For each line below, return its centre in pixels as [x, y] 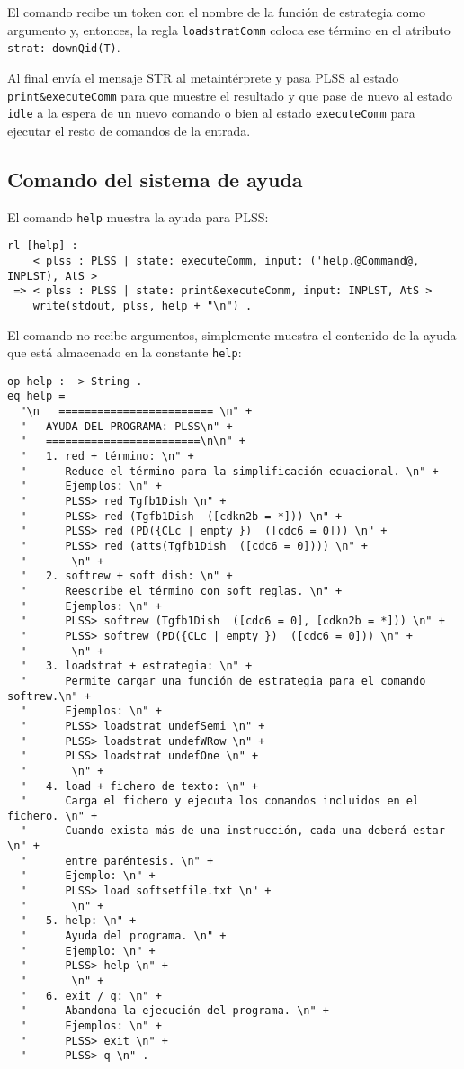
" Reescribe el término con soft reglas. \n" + [181, 591]
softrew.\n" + [49, 696]
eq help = [36, 396]
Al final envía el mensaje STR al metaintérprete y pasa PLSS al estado [203, 77]
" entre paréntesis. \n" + [117, 861]
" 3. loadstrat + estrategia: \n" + [136, 666]
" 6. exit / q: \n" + [91, 996]
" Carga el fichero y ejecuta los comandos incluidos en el [220, 801]
